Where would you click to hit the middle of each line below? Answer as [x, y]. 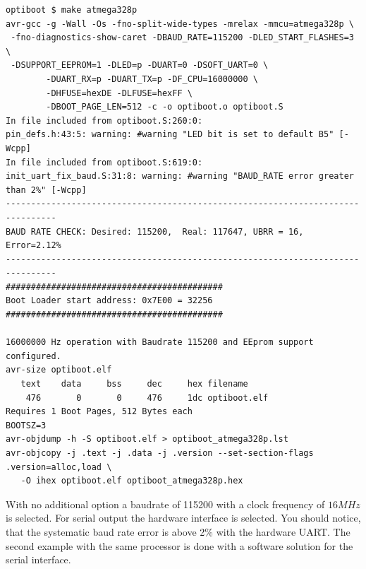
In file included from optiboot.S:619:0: [104, 162]
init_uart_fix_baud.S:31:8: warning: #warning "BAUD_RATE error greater [180, 176]
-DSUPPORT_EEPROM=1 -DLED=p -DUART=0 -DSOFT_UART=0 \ [140, 65]
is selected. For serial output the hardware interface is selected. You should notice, [183, 518]
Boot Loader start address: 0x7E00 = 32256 [109, 301]
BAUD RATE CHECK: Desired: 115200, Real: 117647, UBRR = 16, [155, 231]
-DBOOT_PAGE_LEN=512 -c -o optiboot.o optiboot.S [165, 107]
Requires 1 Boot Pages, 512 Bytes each [99, 412]
